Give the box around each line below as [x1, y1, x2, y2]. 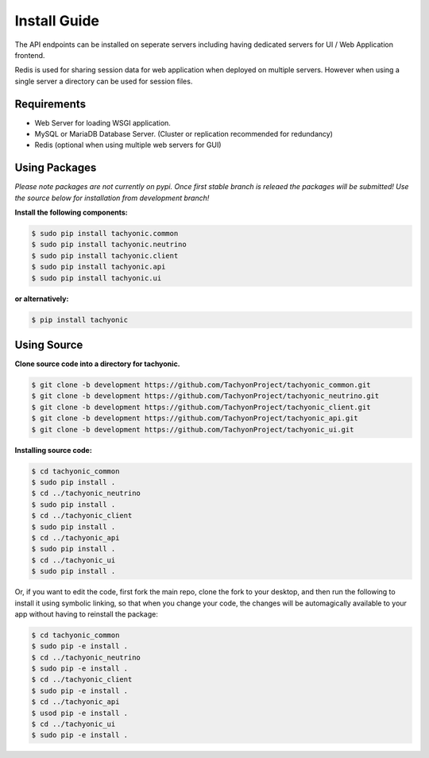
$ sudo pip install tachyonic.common [31, 229, 179, 238]
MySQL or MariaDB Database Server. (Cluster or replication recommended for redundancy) [34, 130, 334, 139]
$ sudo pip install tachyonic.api [31, 262, 166, 272]
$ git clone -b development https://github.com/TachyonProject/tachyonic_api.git [31, 414, 359, 423]
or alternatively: [14, 294, 69, 304]
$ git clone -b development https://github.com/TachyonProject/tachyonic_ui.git [31, 425, 354, 434]
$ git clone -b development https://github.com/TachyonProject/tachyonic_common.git [31, 381, 371, 389]
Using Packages [14, 161, 97, 175]
